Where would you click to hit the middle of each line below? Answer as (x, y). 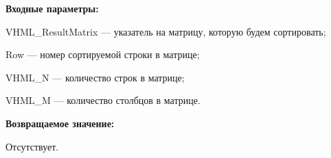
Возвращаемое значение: (60, 123)
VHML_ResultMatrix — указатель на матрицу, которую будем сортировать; (166, 31)
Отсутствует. (32, 146)
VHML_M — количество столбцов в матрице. (103, 100)
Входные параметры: (52, 8)
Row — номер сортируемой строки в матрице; (103, 54)
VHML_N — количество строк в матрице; (95, 77)
